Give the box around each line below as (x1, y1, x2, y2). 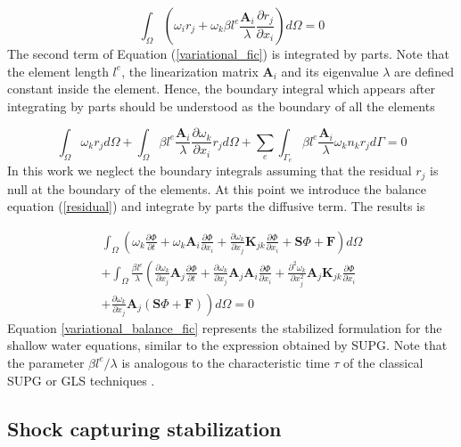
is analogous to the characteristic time (121, 353, 330, 371)
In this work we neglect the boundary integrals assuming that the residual (7, 161, 412, 180)
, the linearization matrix (121, 61, 259, 80)
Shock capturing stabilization (7, 414, 282, 442)
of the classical (343, 353, 424, 371)
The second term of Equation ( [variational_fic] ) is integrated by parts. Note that (7, 45, 450, 62)
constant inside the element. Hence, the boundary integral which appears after (7, 79, 435, 98)
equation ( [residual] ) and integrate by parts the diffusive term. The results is (7, 197, 425, 215)
